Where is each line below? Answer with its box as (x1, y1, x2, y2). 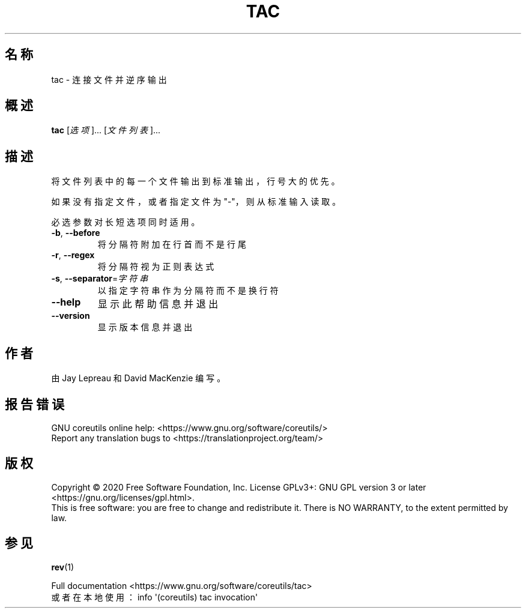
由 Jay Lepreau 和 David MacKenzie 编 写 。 (51, 373, 226, 384)
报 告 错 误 (5, 396, 64, 412)
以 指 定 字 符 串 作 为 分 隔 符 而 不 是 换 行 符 (97, 285, 279, 296)
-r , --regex (51, 250, 95, 261)
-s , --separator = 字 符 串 (51, 273, 148, 284)
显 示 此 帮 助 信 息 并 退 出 (97, 298, 219, 310)
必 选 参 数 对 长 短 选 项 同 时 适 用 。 (51, 217, 200, 228)
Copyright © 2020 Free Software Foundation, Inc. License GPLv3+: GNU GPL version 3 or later (51, 482, 426, 492)
